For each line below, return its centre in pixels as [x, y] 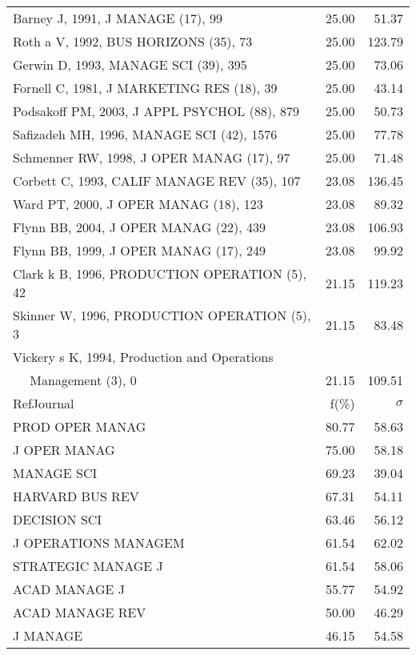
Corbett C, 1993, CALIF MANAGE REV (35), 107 [157, 181]
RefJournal [44, 403]
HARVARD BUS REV [76, 496]
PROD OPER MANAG [80, 426]
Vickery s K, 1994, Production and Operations [143, 357]
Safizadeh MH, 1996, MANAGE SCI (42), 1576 [145, 134]
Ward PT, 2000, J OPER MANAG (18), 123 [138, 204]
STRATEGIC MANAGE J [88, 566]
